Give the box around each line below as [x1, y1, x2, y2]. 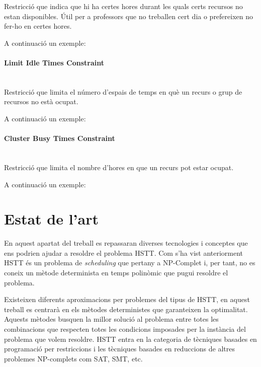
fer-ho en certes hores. [4, 21, 72, 31]
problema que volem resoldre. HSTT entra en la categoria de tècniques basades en [4, 333, 257, 344]
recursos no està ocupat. [4, 96, 78, 107]
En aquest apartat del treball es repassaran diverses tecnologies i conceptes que [4, 238, 248, 248]
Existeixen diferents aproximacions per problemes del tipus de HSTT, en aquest [4, 294, 250, 305]
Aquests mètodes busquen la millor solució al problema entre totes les [4, 314, 219, 324]
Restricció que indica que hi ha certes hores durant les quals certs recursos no [4, 1, 243, 11]
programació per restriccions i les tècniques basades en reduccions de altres [4, 343, 235, 354]
